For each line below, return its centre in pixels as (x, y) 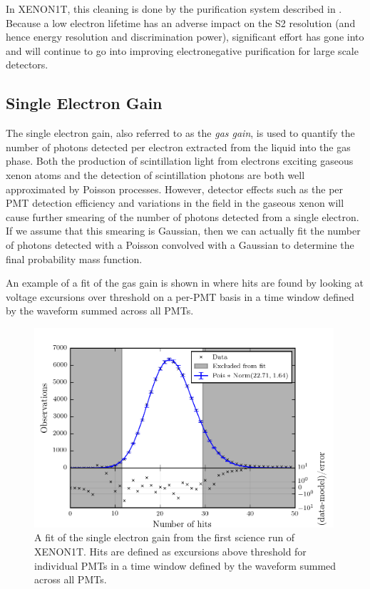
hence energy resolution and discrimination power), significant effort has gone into (185, 37)
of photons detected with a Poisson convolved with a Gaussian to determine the (180, 244)
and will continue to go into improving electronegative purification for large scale (182, 50)
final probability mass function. (74, 258)
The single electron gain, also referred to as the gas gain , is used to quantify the (180, 133)
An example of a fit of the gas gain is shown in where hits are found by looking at (185, 283)
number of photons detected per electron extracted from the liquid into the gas (178, 147)
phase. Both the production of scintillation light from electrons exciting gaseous (180, 161)
